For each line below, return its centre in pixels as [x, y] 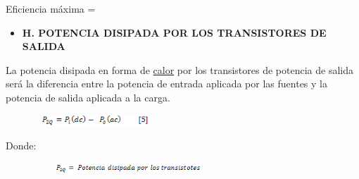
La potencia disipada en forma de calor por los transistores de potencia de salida [179, 69]
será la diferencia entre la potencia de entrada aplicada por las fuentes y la [166, 84]
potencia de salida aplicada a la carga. [88, 97]
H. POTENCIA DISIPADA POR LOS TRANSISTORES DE [174, 32]
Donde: [21, 146]
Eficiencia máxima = [51, 8]
